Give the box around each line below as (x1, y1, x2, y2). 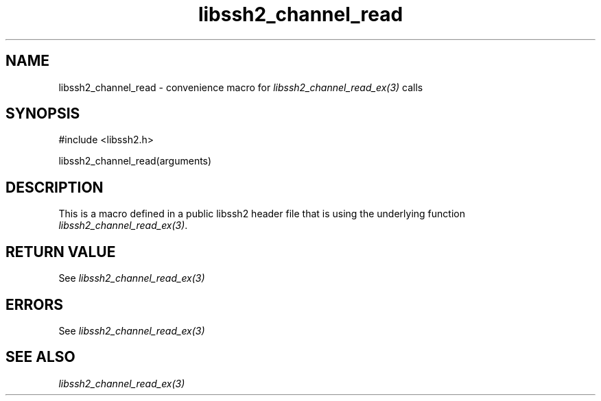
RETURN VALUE (5, 243, 116, 260)
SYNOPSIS (5, 105, 80, 123)
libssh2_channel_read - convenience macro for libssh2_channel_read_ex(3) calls (58, 81, 423, 93)
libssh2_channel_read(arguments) (58, 155, 212, 167)
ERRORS (5, 295, 64, 313)
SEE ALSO (5, 348, 75, 366)
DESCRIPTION (5, 178, 104, 196)
